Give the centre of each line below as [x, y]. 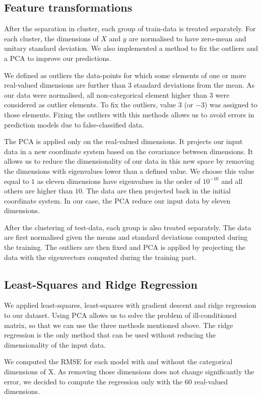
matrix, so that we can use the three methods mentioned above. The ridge [119, 325]
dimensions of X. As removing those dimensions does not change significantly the [129, 372]
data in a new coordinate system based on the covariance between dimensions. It [129, 151]
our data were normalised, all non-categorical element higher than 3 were [117, 94]
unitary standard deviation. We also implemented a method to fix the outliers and [131, 48]
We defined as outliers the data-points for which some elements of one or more [125, 75]
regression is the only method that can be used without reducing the [110, 335]
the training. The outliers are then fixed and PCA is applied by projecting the [125, 247]
